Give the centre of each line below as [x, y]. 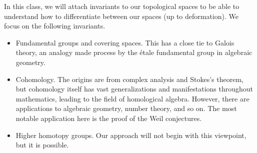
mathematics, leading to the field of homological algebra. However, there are [132, 98]
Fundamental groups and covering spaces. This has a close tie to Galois [125, 42]
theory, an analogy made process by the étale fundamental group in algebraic [134, 52]
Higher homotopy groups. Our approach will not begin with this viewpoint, [131, 135]
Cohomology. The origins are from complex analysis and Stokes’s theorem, [129, 79]
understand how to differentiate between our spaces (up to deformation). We [121, 16]
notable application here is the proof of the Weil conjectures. [109, 118]
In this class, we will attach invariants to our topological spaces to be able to [122, 6]
